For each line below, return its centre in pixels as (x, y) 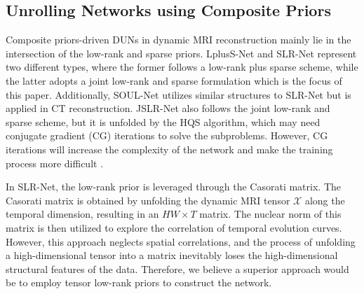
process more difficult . (55, 163)
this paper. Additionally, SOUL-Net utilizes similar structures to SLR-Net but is (178, 94)
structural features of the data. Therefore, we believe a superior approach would (177, 268)
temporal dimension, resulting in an (82, 214)
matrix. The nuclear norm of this (270, 214)
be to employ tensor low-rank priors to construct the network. (139, 282)
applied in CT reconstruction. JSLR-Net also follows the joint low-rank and (168, 108)
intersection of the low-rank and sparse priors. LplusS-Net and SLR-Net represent (181, 53)
